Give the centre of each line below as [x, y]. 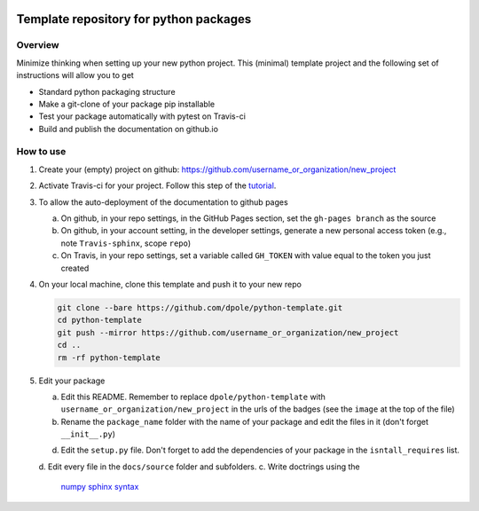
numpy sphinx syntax [100, 487]
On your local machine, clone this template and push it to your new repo [170, 284]
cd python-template [99, 320]
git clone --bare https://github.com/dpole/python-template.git [200, 307]
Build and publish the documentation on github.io [129, 129]
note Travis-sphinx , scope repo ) [126, 243]
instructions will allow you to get [75, 75]
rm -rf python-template [109, 358]
